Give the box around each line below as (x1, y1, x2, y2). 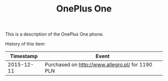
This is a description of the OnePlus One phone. (5, 31, 104, 37)
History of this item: (5, 41, 46, 47)
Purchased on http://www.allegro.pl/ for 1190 (44, 61, 152, 68)
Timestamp (9, 53, 38, 60)
